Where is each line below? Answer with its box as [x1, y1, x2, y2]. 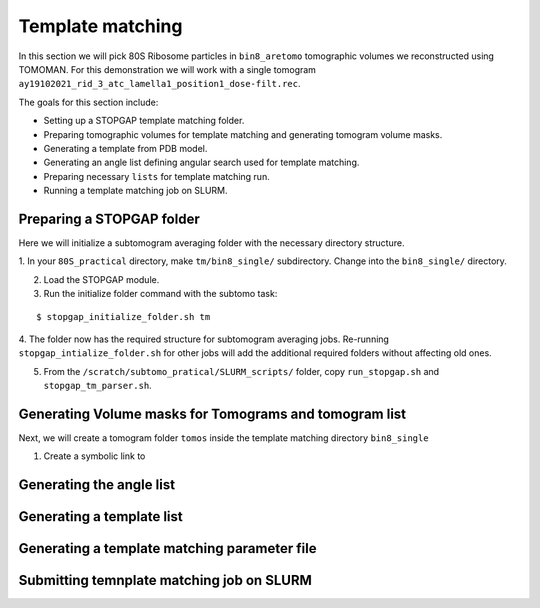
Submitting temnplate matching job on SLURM [18, 572, 312, 589]
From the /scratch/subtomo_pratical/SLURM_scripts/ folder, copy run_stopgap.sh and [43, 365, 440, 377]
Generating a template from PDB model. [43, 142, 208, 154]
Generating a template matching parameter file [18, 540, 317, 557]
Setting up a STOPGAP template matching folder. [43, 115, 245, 127]
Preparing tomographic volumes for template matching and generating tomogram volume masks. [43, 128, 443, 140]
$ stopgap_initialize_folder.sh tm [36, 311, 211, 322]
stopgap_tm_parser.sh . [43, 380, 152, 392]
